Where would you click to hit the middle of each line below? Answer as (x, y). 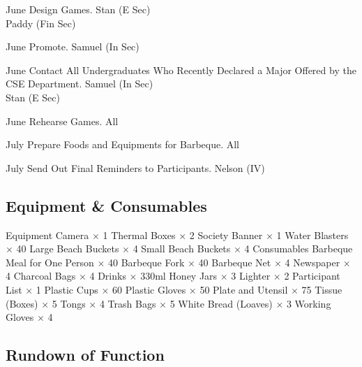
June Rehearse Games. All (62, 121)
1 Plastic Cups (67, 289)
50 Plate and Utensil (244, 289)
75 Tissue (322, 289)
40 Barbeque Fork (146, 262)
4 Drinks (108, 276)
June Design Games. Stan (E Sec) (78, 9)
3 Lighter (251, 276)
